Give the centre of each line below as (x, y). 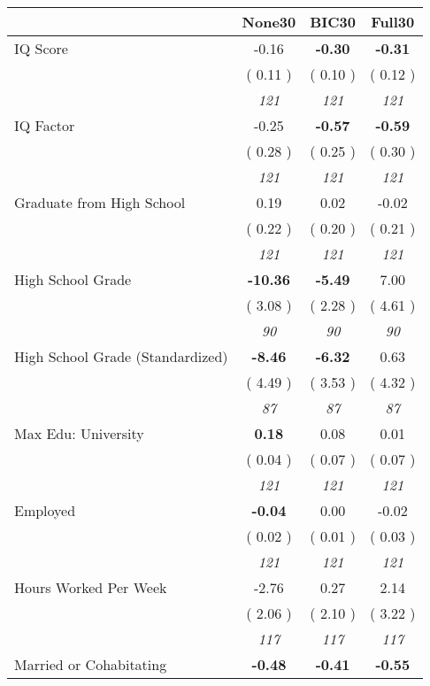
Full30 (393, 22)
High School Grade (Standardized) (121, 356)
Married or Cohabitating (91, 664)
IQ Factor (45, 125)
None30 (269, 22)
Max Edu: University (79, 433)
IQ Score (41, 48)
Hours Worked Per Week (91, 587)
